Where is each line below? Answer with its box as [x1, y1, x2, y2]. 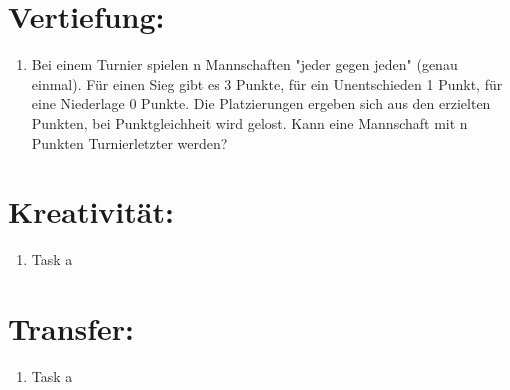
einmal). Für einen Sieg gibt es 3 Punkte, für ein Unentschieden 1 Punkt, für [31, 73, 503, 94]
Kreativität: [8, 191, 174, 232]
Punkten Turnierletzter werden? [31, 132, 228, 153]
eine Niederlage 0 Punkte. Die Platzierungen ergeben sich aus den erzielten [31, 93, 491, 114]
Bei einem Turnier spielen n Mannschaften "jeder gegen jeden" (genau [31, 54, 458, 75]
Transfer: [8, 308, 135, 348]
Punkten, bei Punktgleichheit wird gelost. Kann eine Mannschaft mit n [31, 112, 468, 133]
